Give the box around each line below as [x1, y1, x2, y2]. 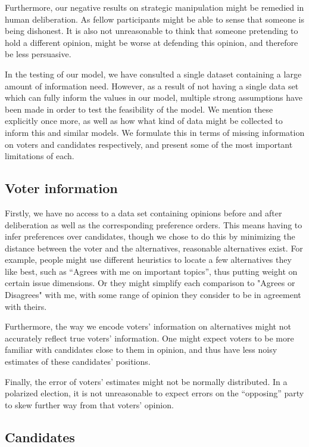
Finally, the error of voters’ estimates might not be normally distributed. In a [5, 375, 288, 387]
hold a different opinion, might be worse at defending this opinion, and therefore [5, 36, 298, 48]
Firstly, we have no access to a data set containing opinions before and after [5, 206, 282, 219]
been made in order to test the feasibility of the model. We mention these [5, 103, 273, 115]
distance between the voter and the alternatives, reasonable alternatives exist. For [5, 241, 303, 254]
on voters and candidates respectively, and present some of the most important [5, 138, 293, 150]
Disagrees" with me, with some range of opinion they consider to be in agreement [5, 288, 301, 301]
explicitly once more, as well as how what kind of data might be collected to [5, 114, 283, 127]
